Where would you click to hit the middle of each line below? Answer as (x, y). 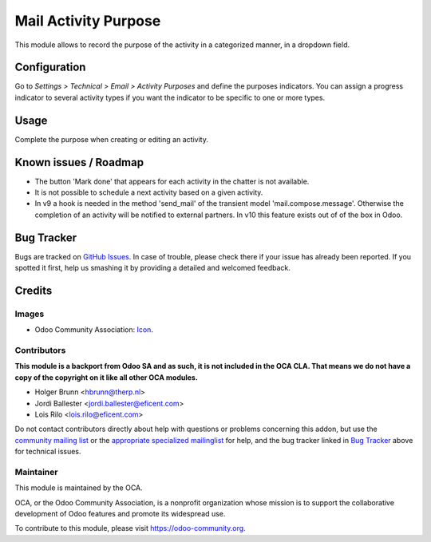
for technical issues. (48, 452)
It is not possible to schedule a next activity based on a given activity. (149, 192)
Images (30, 314)
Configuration (50, 67)
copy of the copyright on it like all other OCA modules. (107, 377)
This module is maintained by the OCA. (79, 488)
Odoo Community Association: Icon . (94, 330)
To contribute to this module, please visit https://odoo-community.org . (130, 528)
